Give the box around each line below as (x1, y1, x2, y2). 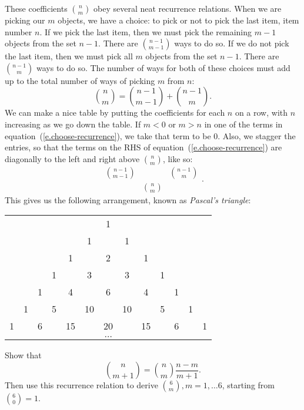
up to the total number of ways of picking (5, 74, 155, 86)
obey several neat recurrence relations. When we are (93, 2, 282, 14)
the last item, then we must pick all (5, 50, 133, 62)
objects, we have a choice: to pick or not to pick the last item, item (58, 14, 299, 26)
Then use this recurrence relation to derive (5, 379, 158, 391)
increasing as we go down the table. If (5, 117, 141, 130)
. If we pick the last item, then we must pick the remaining (39, 25, 252, 38)
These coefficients (5, 2, 68, 14)
